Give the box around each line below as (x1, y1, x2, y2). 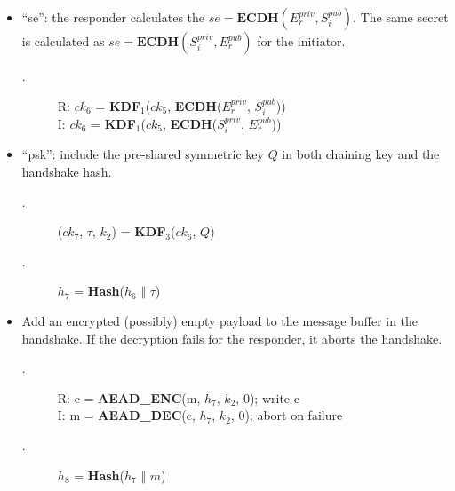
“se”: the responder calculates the (21, 8, 205, 26)
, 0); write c (235, 388, 299, 407)
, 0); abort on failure (230, 406, 343, 424)
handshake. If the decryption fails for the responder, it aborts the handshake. (21, 329, 443, 347)
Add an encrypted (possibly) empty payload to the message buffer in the (21, 312, 419, 329)
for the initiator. (257, 32, 346, 50)
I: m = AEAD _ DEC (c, (57, 406, 196, 424)
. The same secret (353, 8, 449, 26)
